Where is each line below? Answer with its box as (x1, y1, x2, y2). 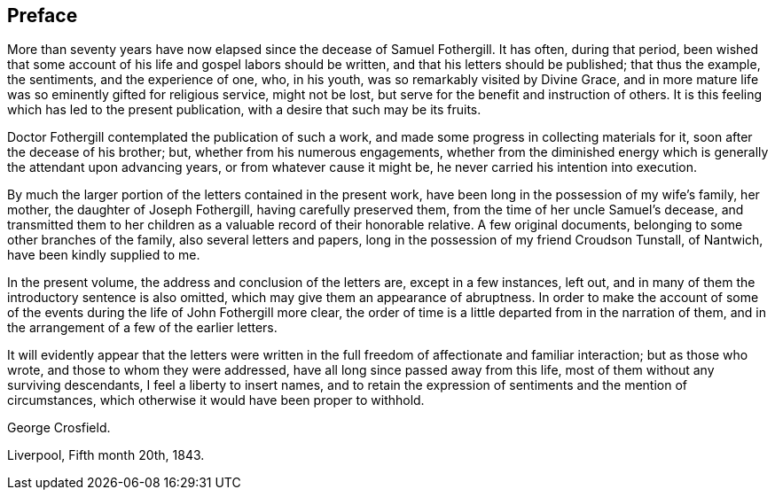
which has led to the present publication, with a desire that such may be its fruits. (7, 102, 481, 118)
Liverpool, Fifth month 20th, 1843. (7, 447, 205, 463)
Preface (7, 4, 78, 27)
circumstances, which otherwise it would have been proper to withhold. (7, 392, 425, 408)
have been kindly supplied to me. (7, 247, 200, 263)
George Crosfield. (7, 420, 111, 436)
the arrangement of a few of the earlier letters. (7, 320, 278, 336)
